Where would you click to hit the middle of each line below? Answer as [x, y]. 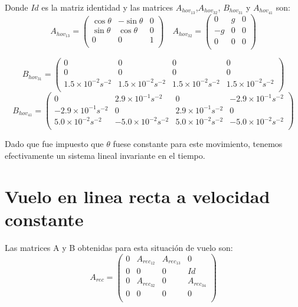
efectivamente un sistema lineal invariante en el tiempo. [105, 156]
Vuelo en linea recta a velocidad [137, 196]
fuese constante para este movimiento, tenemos [198, 144]
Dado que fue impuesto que [54, 144]
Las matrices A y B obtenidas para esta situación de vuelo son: [119, 247]
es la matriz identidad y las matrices [107, 7]
